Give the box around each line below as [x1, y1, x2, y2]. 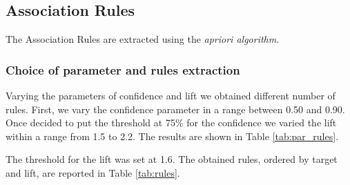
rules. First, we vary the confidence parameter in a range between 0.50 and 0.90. [6, 101, 345, 116]
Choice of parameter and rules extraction [6, 61, 240, 78]
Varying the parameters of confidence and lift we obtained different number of [6, 88, 336, 103]
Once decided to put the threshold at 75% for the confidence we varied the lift [6, 115, 337, 130]
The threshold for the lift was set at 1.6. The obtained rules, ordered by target [6, 152, 338, 166]
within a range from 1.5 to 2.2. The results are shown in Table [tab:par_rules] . [6, 128, 339, 143]
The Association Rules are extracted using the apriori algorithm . [6, 32, 280, 46]
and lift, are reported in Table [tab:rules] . [6, 165, 180, 179]
